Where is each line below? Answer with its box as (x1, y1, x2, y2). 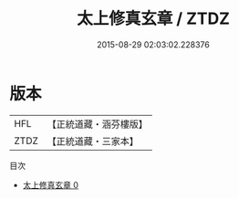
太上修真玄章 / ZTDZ (76, 8, 231, 29)
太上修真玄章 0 (22, 179, 79, 190)
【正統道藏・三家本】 (47, 134, 140, 147)
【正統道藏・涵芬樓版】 (47, 118, 149, 131)
